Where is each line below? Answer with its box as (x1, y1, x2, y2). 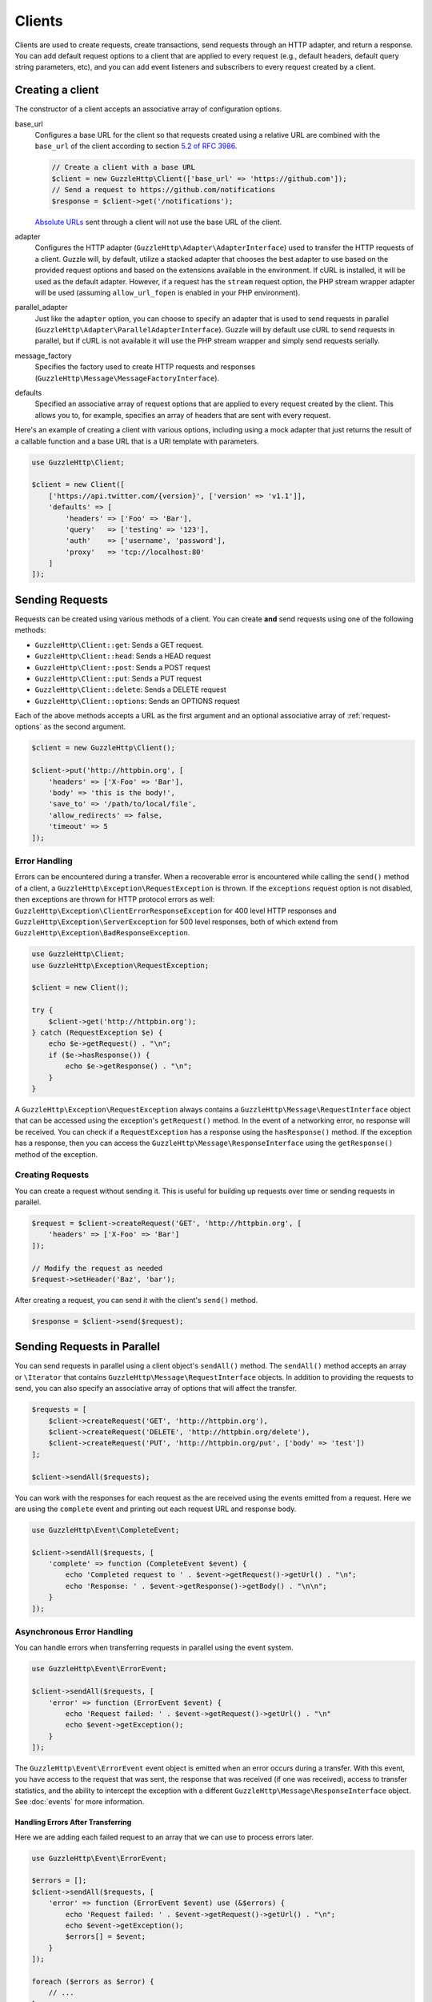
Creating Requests (14, 1169, 90, 1180)
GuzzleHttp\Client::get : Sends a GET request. (34, 640, 204, 649)
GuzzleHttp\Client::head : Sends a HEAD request (34, 651, 211, 661)
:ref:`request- (346, 711, 391, 721)
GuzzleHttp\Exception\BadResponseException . (14, 928, 190, 938)
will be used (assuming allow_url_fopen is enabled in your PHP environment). (34, 287, 300, 297)
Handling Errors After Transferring (14, 1818, 132, 1827)
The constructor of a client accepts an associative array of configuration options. (14, 104, 282, 114)
